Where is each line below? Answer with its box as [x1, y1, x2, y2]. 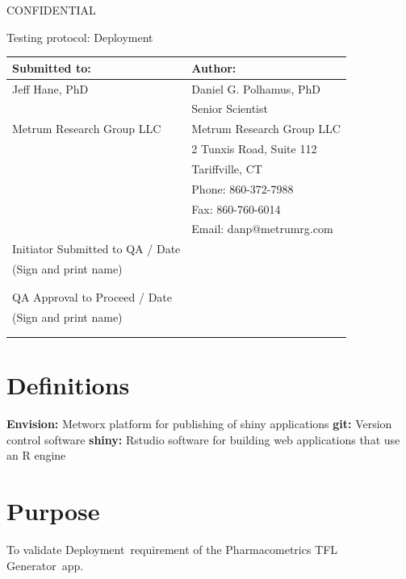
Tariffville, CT [191, 160, 262, 177]
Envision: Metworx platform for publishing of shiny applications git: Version [6, 415, 392, 432]
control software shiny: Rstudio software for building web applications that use [6, 431, 400, 448]
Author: [191, 59, 236, 76]
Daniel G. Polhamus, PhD [191, 80, 320, 97]
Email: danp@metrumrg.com [191, 220, 333, 237]
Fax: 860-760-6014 [191, 200, 281, 217]
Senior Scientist [191, 100, 268, 117]
